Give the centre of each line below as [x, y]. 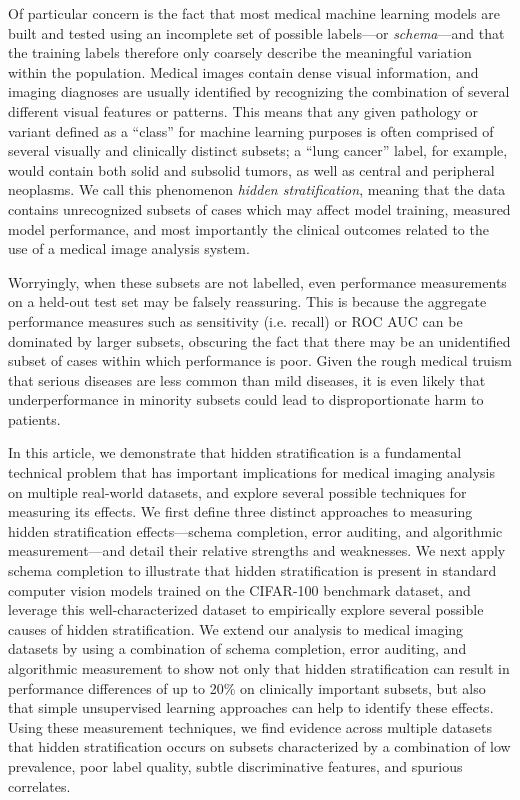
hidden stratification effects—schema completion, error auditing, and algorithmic [255, 530]
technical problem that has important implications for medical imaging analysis [251, 472]
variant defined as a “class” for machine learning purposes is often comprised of [251, 130]
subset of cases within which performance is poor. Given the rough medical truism [260, 360]
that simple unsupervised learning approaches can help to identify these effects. [251, 707]
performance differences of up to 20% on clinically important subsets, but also [247, 687]
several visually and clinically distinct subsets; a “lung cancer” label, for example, [258, 150]
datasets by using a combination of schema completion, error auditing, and [237, 648]
